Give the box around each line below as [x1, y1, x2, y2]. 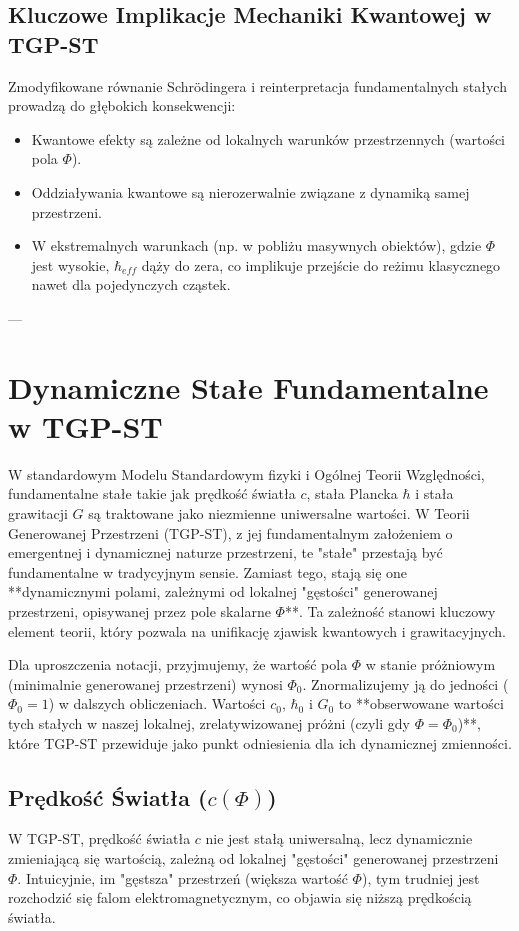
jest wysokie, [31, 254, 110, 275]
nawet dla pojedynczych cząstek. [31, 274, 231, 295]
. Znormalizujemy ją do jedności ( [302, 673, 509, 694]
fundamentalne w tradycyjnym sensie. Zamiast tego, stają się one [8, 561, 408, 582]
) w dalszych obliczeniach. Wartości [48, 693, 266, 714]
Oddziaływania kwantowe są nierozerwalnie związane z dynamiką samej [31, 181, 470, 202]
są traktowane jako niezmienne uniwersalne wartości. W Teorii [88, 503, 470, 524]
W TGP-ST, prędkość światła [8, 828, 191, 849]
